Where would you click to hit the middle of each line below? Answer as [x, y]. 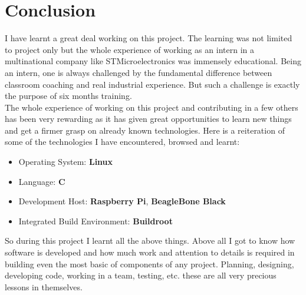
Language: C [42, 181]
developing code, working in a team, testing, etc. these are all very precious [141, 275]
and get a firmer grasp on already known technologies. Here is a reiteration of [145, 130]
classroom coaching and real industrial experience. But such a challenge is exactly [152, 84]
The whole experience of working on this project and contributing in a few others [152, 107]
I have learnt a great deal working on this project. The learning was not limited [149, 38]
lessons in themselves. [44, 286]
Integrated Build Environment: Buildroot [96, 221]
